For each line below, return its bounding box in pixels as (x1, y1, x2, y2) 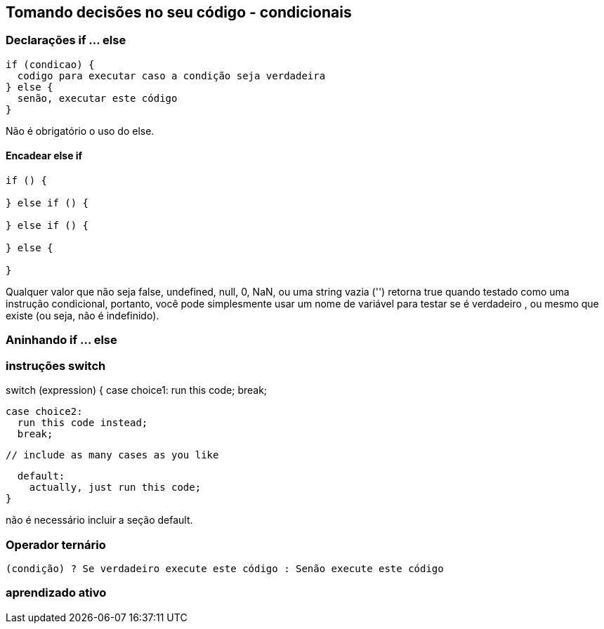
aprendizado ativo (6, 585, 107, 600)
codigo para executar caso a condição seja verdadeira (17, 69, 326, 81)
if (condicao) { (6, 58, 95, 70)
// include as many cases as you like (6, 449, 219, 461)
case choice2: (6, 406, 83, 418)
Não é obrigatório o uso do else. (6, 124, 155, 137)
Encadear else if (6, 150, 83, 162)
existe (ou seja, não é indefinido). (6, 310, 159, 322)
